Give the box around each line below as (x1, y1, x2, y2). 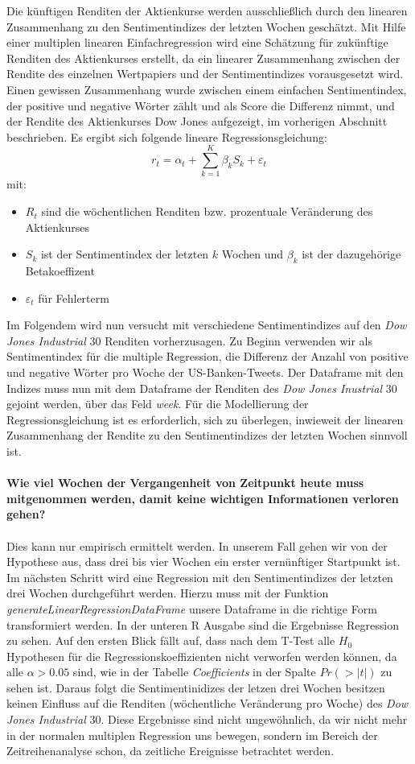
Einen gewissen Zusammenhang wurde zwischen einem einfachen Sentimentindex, (6, 81, 407, 97)
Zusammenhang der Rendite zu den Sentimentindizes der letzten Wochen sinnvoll (6, 427, 408, 444)
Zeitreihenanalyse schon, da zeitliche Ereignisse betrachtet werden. (6, 742, 335, 759)
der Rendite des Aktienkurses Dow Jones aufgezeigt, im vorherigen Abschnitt (6, 113, 388, 130)
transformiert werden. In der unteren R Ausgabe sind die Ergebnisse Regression (6, 616, 399, 633)
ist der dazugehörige (302, 246, 401, 262)
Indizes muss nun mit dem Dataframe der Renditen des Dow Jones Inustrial (6, 379, 383, 396)
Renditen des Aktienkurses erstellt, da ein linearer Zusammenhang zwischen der (6, 49, 401, 66)
